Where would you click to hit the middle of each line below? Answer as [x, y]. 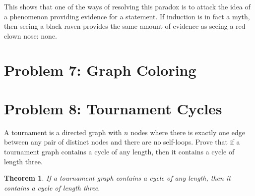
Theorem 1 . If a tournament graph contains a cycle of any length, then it [117, 178]
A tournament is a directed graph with [63, 132]
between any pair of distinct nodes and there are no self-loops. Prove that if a [122, 142]
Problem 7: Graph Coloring [100, 70]
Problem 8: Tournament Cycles [113, 108]
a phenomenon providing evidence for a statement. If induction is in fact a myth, [127, 16]
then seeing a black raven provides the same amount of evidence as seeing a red [125, 26]
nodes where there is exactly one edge [188, 132]
